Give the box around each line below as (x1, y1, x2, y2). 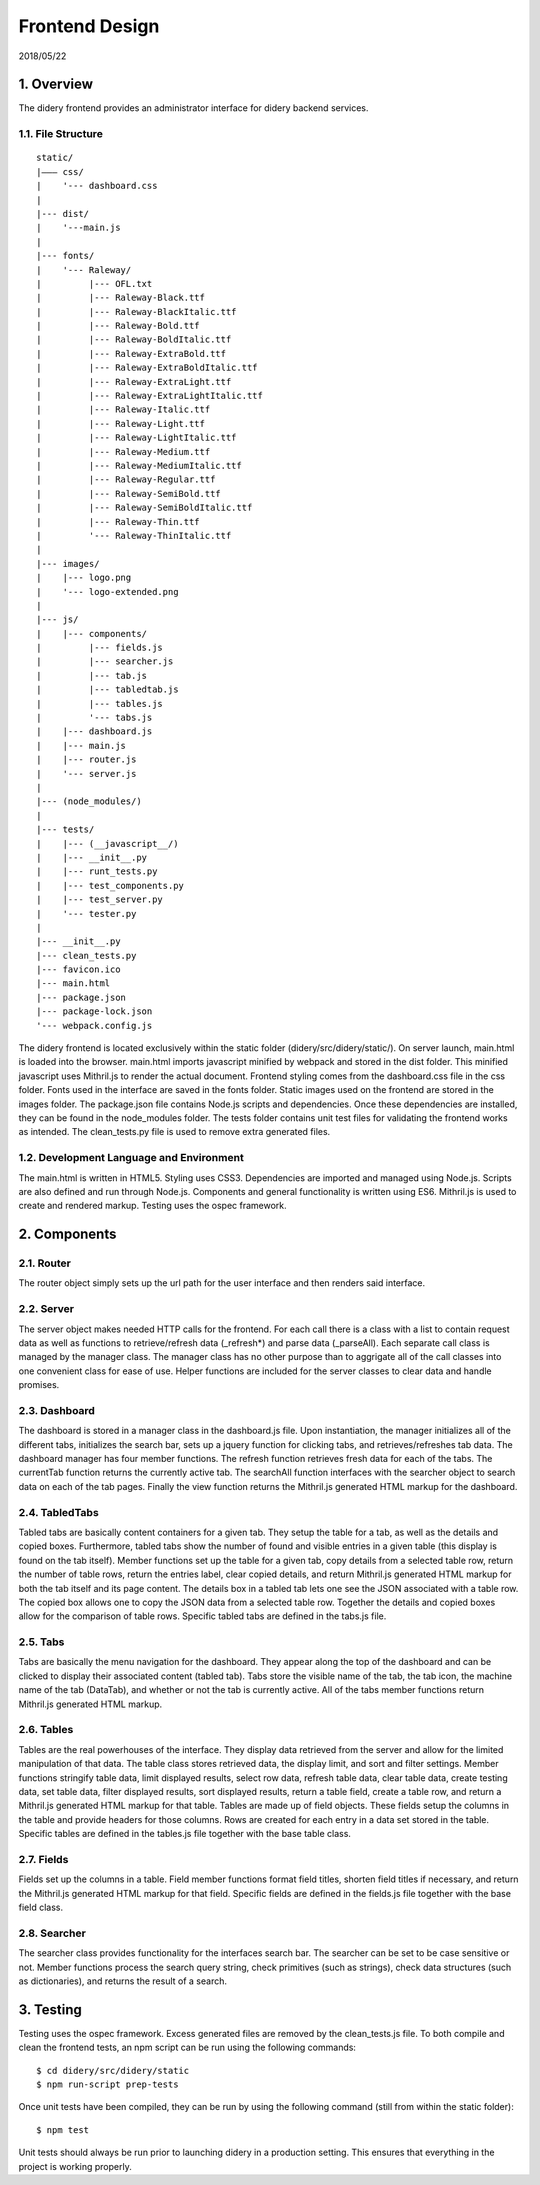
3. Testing (18, 2001, 82, 2018)
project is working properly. (18, 2160, 132, 2172)
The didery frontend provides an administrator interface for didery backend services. (18, 102, 369, 114)
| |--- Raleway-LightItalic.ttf (36, 432, 237, 444)
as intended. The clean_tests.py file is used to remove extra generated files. (18, 1126, 331, 1138)
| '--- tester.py (36, 908, 137, 919)
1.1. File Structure (18, 127, 104, 141)
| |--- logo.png (36, 572, 132, 584)
